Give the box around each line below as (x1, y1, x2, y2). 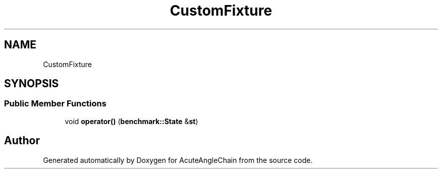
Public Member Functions (4, 98, 106, 109)
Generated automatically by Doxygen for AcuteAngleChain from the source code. (43, 155, 313, 164)
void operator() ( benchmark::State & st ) (65, 117, 198, 126)
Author (4, 134, 40, 147)
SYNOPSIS (4, 77, 59, 90)
